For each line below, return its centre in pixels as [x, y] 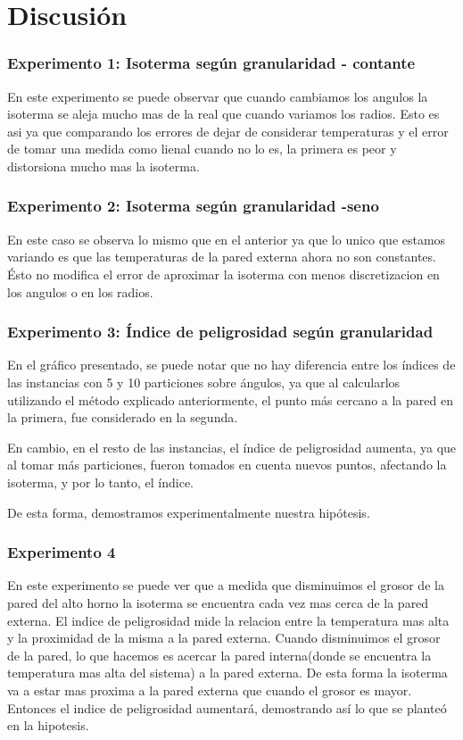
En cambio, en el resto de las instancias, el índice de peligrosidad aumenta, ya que [232, 447]
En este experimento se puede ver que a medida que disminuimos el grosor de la [226, 585]
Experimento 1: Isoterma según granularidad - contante [211, 63]
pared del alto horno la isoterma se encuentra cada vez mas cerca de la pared [218, 602]
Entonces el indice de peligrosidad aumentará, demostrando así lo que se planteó [227, 707]
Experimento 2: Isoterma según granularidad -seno [193, 206]
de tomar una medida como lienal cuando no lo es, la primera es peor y [202, 149]
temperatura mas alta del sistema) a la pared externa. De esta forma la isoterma [227, 673]
